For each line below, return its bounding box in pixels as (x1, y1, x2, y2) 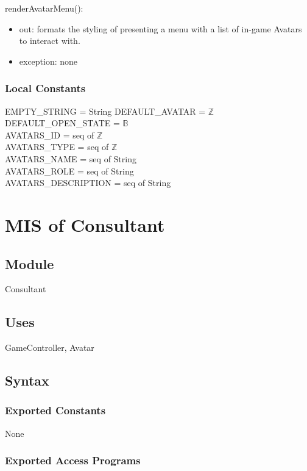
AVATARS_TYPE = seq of (5, 140, 109, 153)
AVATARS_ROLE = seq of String (5, 164, 134, 177)
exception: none (19, 54, 78, 67)
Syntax (5, 371, 49, 390)
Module (5, 254, 54, 273)
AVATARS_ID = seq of (5, 128, 94, 141)
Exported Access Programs (5, 453, 141, 468)
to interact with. (19, 34, 80, 47)
